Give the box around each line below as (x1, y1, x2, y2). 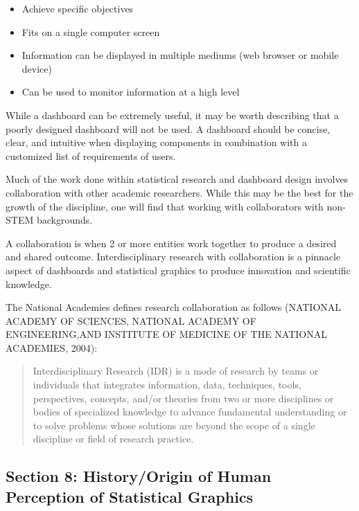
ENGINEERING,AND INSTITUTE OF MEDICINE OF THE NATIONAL (6, 327, 327, 341)
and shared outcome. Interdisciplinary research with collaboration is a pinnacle (6, 249, 341, 264)
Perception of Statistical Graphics (6, 485, 254, 507)
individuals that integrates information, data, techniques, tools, (33, 377, 301, 392)
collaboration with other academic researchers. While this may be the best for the (6, 185, 353, 199)
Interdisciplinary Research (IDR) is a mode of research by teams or (33, 364, 319, 378)
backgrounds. (36, 213, 93, 227)
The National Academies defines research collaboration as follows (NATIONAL (6, 300, 342, 314)
